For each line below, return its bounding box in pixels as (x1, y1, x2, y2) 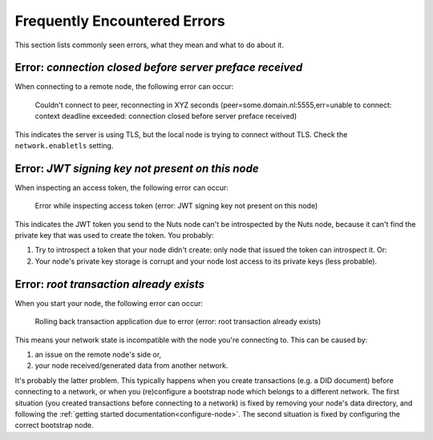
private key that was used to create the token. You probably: (14, 231, 214, 240)
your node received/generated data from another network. (34, 361, 229, 370)
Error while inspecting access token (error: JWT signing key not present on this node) (34, 201, 318, 211)
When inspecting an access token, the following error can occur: (14, 183, 229, 192)
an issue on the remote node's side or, (34, 349, 162, 359)
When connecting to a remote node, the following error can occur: (14, 82, 234, 91)
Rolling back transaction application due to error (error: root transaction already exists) (34, 317, 322, 326)
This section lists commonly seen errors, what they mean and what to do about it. (14, 40, 284, 50)
